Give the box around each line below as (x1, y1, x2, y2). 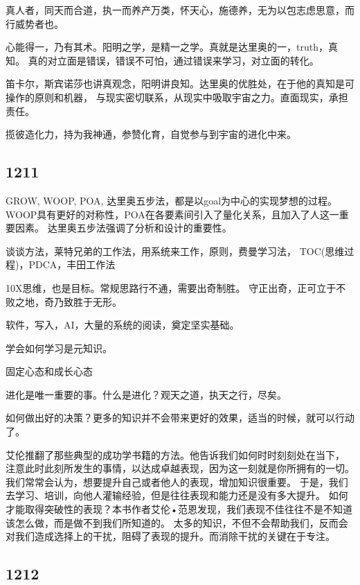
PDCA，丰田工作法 (28, 257, 116, 272)
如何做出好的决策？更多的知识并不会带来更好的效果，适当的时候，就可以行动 (6, 410, 354, 425)
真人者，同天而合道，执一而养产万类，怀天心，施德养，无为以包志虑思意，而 (6, 3, 354, 17)
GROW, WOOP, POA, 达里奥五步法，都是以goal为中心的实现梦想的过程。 (6, 193, 338, 207)
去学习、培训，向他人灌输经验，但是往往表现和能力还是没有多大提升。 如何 (6, 488, 348, 503)
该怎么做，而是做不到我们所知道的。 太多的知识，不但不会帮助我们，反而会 (6, 515, 348, 530)
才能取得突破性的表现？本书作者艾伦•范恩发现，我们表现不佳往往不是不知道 (6, 502, 352, 516)
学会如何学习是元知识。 (6, 340, 112, 355)
